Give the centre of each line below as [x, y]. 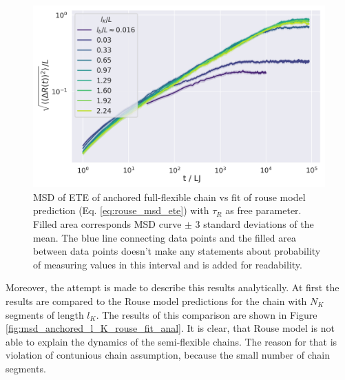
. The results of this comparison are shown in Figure [207, 314]
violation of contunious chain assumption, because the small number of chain [168, 355]
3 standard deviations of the [254, 223]
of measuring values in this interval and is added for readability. [168, 264]
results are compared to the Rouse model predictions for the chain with [156, 300]
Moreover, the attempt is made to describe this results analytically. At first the [172, 287]
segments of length [45, 314]
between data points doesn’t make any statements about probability [177, 251]
